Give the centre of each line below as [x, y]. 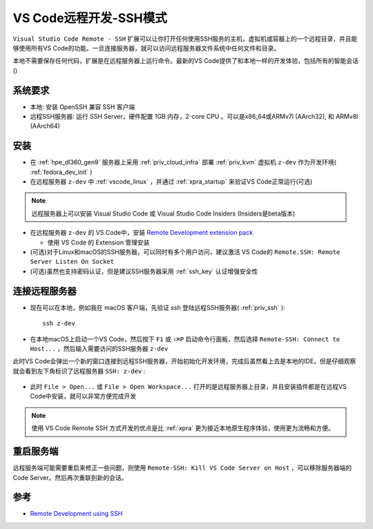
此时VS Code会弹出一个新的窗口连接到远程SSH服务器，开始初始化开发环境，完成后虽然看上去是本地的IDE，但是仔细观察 [184, 361]
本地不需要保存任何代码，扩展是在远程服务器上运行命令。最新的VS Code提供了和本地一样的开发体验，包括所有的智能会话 [185, 61]
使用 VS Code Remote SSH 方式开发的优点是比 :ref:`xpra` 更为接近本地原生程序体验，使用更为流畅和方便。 [183, 428]
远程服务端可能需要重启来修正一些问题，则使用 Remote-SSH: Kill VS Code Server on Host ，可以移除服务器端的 [182, 468]
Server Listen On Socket [72, 262]
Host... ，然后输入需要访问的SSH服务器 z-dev [99, 348]
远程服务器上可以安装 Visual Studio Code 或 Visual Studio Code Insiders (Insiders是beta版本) [163, 213]
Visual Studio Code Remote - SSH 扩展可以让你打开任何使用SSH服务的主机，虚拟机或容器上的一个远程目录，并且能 [185, 39]
